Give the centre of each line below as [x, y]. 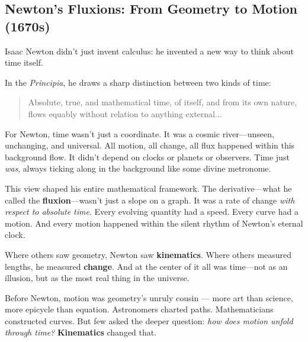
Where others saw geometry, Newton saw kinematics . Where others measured [148, 254]
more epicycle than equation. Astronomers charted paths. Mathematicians [139, 309]
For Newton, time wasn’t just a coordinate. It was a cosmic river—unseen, [139, 133]
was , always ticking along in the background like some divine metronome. [138, 168]
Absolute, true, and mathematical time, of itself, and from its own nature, [163, 102]
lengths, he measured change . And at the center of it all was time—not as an [146, 266]
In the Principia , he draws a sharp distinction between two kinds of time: [138, 82]
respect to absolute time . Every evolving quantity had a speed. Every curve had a [152, 212]
